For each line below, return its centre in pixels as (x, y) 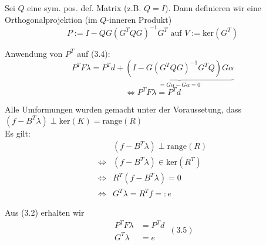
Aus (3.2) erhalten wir (45, 212)
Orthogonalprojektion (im (51, 19)
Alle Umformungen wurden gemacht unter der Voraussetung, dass (123, 109)
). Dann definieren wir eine (213, 8)
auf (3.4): (94, 53)
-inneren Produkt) (139, 19)
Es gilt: (18, 133)
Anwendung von (34, 53)
